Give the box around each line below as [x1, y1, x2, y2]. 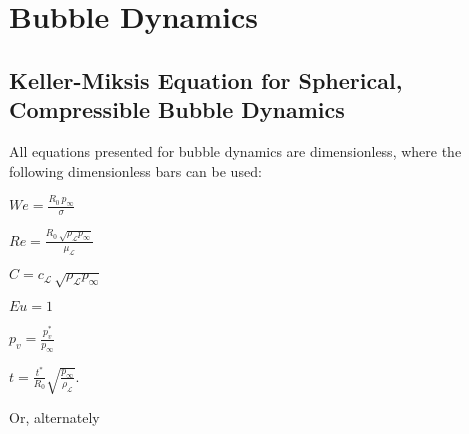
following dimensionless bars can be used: [9, 160, 262, 181]
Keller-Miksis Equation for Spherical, [9, 64, 403, 95]
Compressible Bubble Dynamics [9, 94, 345, 125]
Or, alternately [9, 407, 100, 428]
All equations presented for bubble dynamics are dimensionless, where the [9, 140, 462, 161]
